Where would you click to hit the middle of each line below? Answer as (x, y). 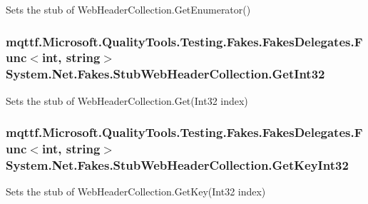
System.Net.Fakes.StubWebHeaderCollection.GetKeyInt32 (177, 165)
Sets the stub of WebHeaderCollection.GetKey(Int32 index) (136, 192)
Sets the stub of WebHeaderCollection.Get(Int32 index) (127, 100)
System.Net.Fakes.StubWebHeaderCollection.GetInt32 (165, 74)
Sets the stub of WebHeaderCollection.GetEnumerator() (128, 9)
